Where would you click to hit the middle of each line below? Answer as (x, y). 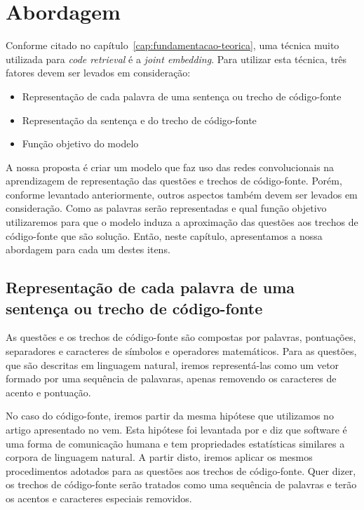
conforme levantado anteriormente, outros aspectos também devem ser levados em (182, 194)
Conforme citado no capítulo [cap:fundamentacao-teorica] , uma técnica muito (173, 45)
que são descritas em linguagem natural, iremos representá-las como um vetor (173, 364)
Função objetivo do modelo (80, 143)
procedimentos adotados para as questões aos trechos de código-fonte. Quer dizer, (181, 470)
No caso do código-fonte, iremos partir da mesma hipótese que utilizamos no (170, 416)
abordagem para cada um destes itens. (88, 249)
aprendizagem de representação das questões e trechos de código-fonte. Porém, (174, 181)
